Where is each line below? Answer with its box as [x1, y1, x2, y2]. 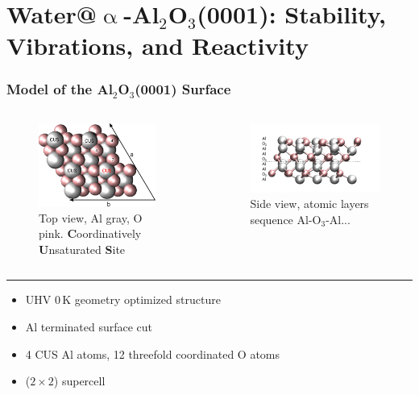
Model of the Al [6, 79, 113, 99]
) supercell [53, 372, 106, 389]
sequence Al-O [250, 210, 322, 227]
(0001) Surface [135, 79, 231, 99]
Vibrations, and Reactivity [6, 29, 309, 62]
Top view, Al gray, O [39, 209, 143, 226]
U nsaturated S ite [39, 240, 126, 257]
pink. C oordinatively [39, 225, 142, 242]
